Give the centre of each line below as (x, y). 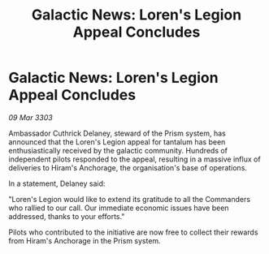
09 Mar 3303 (30, 117)
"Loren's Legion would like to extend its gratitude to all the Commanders (129, 199)
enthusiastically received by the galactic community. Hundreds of (118, 150)
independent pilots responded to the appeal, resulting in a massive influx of (135, 159)
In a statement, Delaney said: (57, 183)
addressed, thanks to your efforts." (67, 216)
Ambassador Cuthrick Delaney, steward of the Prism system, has (117, 133)
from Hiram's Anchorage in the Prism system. (85, 240)
